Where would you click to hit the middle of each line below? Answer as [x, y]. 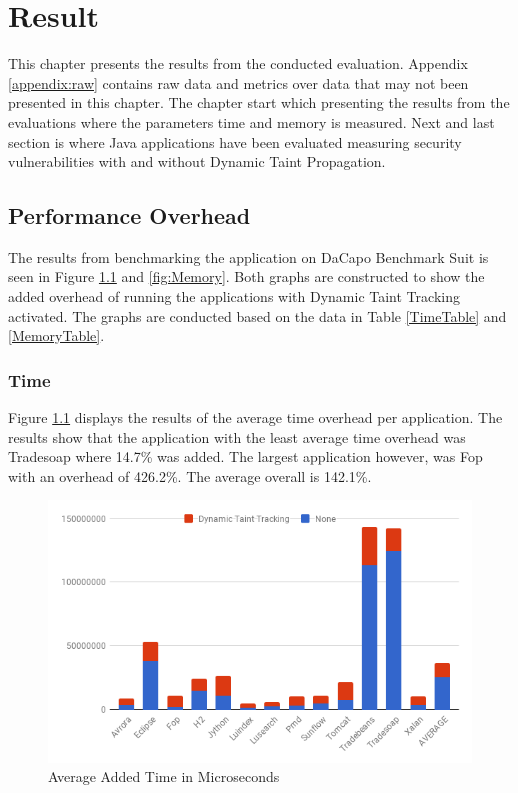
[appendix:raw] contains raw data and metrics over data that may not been [238, 82]
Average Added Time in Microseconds [164, 776]
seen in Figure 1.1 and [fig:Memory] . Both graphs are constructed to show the [246, 276]
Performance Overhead [129, 215]
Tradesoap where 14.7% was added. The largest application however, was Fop [245, 456]
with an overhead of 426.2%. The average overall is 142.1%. [190, 475]
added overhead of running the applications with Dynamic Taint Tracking [234, 296]
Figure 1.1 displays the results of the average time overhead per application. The [255, 417]
